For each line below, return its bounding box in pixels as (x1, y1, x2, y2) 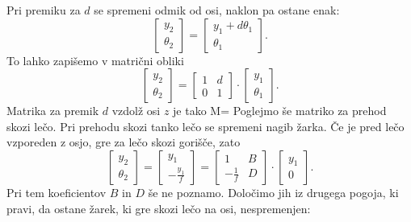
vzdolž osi (111, 102, 161, 119)
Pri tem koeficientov (6, 183, 107, 200)
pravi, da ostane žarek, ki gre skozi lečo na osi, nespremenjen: (6, 199, 311, 216)
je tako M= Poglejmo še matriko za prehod (173, 102, 387, 119)
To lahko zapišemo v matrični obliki (6, 51, 184, 68)
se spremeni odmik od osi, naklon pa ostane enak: (94, 2, 340, 18)
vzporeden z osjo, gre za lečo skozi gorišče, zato (6, 134, 241, 150)
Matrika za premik (6, 102, 99, 119)
